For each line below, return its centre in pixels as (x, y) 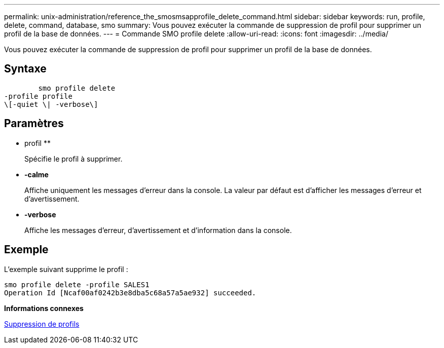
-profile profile (38, 96)
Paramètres (34, 124)
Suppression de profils (42, 324)
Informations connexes (44, 308)
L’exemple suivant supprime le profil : (66, 269)
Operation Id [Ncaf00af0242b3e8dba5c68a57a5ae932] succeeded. (130, 293)
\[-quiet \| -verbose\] (51, 104)
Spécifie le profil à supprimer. (73, 159)
